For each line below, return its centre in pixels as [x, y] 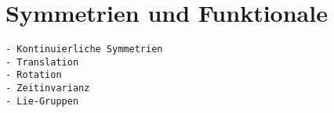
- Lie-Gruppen [42, 101]
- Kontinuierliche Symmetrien [84, 49]
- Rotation [34, 75]
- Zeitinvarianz [48, 88]
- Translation [42, 62]
